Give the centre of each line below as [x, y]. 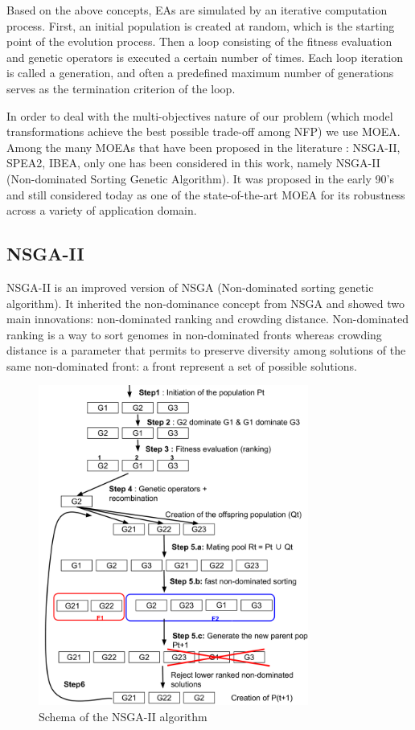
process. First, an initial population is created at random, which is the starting [201, 25]
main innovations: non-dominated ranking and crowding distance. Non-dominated [208, 319]
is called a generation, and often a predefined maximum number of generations [200, 73]
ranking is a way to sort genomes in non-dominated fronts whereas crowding [194, 334]
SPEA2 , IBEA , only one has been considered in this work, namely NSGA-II [193, 163]
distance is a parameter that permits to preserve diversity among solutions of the [206, 350]
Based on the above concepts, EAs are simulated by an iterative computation [197, 10]
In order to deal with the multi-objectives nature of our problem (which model [200, 115]
